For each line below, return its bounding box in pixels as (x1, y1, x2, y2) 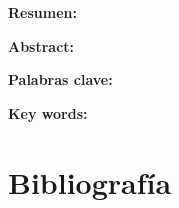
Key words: (8, 102, 88, 123)
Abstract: (8, 35, 75, 56)
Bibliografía (8, 161, 172, 202)
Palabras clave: (8, 69, 113, 90)
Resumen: (8, 2, 77, 22)
